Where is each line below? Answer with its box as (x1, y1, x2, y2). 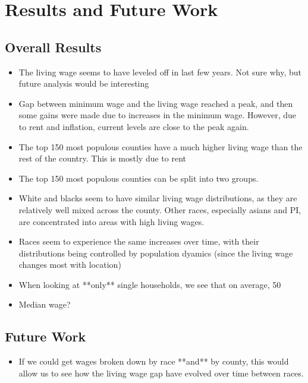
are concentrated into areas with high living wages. (18, 215, 205, 227)
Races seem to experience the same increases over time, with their (18, 235, 259, 248)
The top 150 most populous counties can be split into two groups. (18, 172, 259, 184)
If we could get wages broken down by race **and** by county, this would (18, 355, 289, 368)
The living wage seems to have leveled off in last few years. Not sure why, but (18, 65, 302, 78)
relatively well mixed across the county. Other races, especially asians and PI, (18, 203, 301, 216)
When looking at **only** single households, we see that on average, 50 (18, 278, 281, 290)
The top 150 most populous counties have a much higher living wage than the (18, 140, 303, 153)
